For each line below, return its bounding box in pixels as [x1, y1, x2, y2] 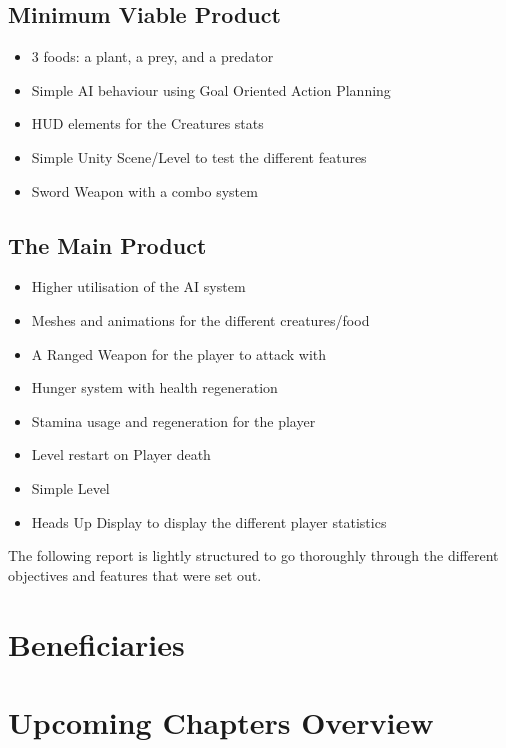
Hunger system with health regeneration [31, 377, 278, 398]
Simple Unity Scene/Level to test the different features [31, 146, 367, 167]
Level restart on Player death [31, 444, 211, 465]
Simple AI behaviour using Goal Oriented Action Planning [31, 79, 391, 100]
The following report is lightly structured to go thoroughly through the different [8, 545, 499, 566]
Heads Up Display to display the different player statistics [31, 511, 387, 532]
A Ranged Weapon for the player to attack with [31, 343, 327, 364]
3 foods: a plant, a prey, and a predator [31, 46, 274, 67]
